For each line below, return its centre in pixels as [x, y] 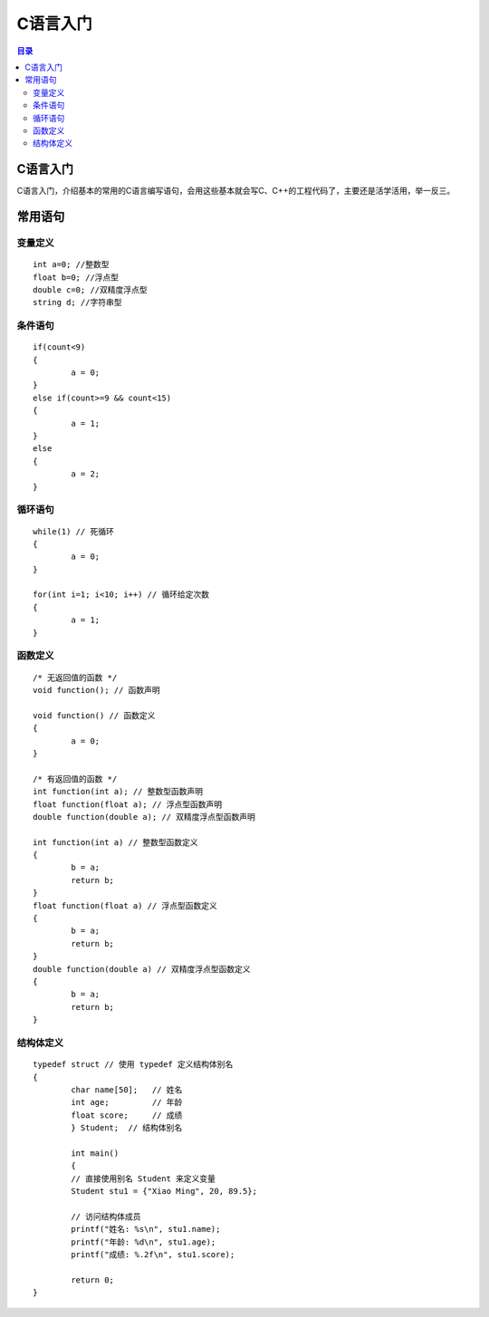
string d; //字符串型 [77, 303]
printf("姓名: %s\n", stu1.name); [146, 1229]
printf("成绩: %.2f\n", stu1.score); [153, 1254]
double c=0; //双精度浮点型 [91, 289]
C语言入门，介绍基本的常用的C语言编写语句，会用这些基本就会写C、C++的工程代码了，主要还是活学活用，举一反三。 [236, 191]
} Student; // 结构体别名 [127, 1128]
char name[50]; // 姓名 [127, 1090]
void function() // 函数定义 [94, 715]
